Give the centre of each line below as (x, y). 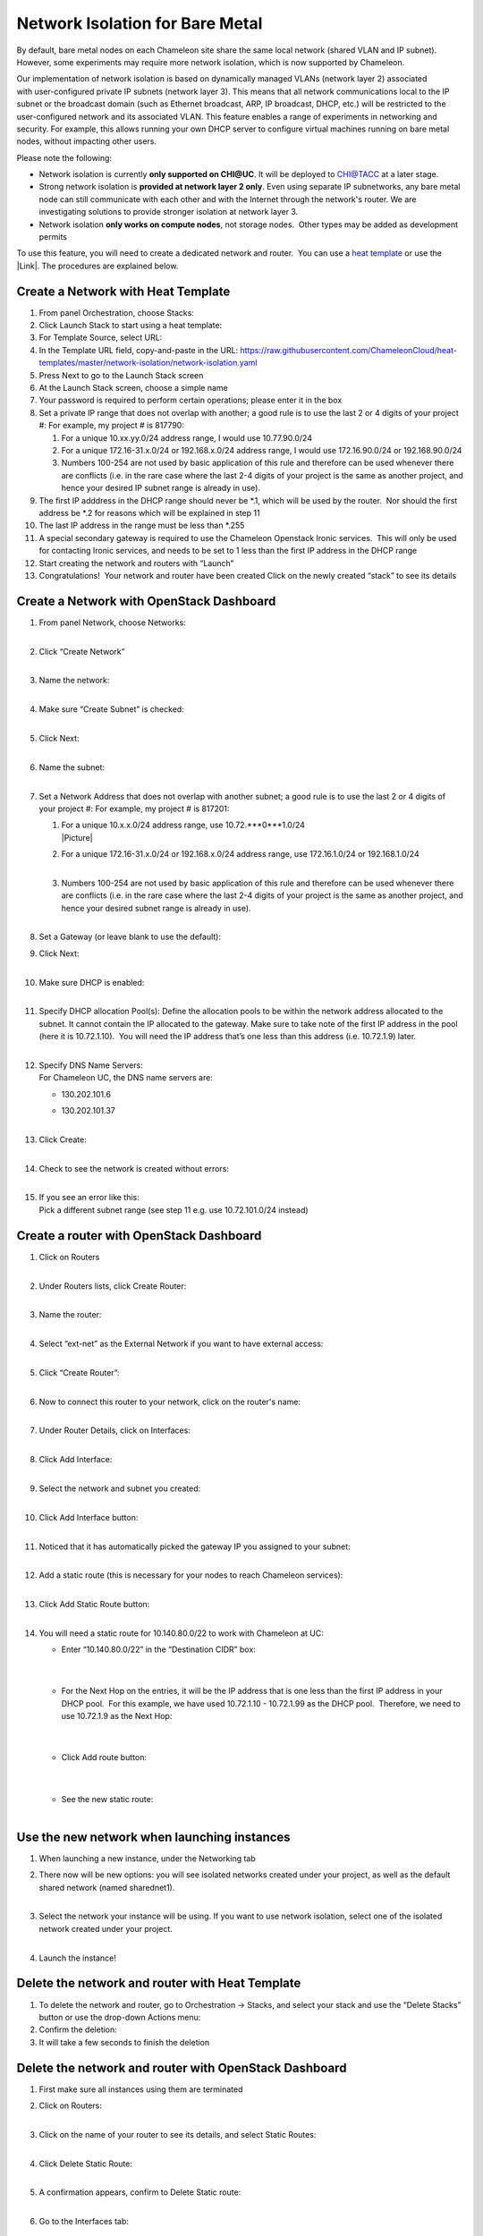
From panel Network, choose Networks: (113, 623)
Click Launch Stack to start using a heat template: (131, 326)
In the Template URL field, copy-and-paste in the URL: (139, 350)
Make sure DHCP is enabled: (92, 982)
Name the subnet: (72, 767)
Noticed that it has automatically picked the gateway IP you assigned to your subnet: (195, 1546)
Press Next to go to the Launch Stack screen (121, 375)
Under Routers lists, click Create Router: (113, 1286)
